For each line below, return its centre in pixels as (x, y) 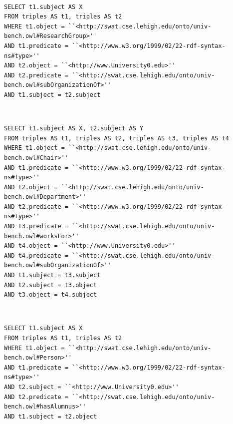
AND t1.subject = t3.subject (52, 275)
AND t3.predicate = (36, 226)
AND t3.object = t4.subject (51, 295)
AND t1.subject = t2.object (51, 416)
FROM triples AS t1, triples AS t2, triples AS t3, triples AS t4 (117, 138)
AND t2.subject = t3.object (51, 285)
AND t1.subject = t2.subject (52, 95)
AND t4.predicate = (36, 255)
